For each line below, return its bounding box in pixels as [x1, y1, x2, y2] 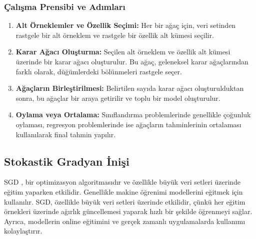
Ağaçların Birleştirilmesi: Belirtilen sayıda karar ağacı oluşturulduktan [15, 83, 244, 93]
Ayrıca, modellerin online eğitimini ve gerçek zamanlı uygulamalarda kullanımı [4, 216, 245, 226]
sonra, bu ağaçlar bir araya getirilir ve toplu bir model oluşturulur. [15, 92, 220, 103]
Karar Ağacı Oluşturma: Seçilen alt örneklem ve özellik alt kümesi [15, 46, 230, 57]
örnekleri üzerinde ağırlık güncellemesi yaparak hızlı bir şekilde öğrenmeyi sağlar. [4, 206, 252, 217]
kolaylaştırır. [4, 226, 42, 236]
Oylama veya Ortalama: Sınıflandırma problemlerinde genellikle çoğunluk [15, 109, 251, 120]
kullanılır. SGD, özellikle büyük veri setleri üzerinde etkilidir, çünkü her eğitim [4, 196, 245, 207]
